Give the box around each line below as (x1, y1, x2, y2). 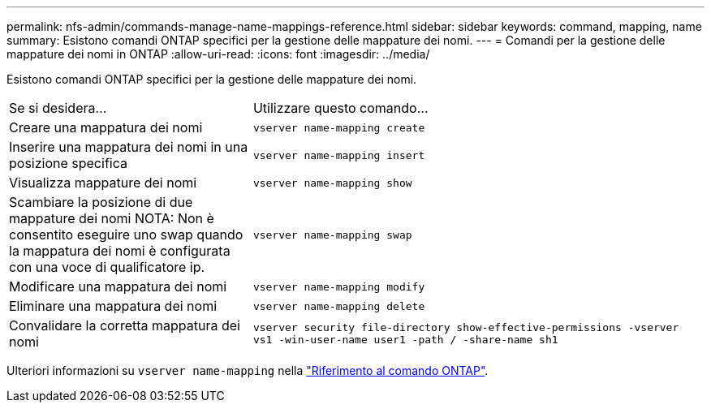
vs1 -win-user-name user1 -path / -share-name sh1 (252, 334, 558, 346)
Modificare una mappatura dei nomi (9, 278, 227, 295)
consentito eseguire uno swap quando (9, 226, 243, 243)
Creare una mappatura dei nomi (9, 119, 203, 136)
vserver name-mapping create (252, 121, 425, 134)
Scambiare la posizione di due (9, 194, 193, 210)
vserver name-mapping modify (252, 280, 425, 293)
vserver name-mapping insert (252, 149, 425, 161)
